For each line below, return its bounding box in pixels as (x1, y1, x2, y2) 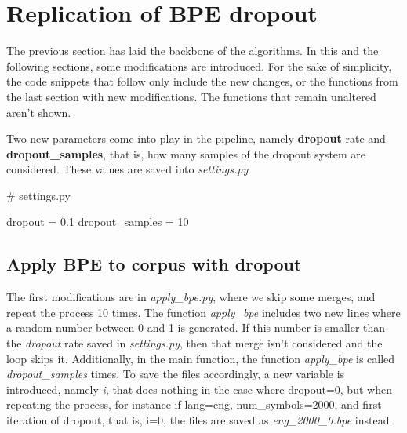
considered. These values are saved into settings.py (6, 161, 249, 177)
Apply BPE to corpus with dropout (6, 252, 302, 276)
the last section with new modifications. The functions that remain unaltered (6, 88, 376, 104)
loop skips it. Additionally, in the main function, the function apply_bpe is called (6, 350, 395, 366)
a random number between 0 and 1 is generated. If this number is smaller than (6, 319, 386, 336)
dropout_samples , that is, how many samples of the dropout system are (6, 145, 366, 162)
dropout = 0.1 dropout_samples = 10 (6, 213, 189, 230)
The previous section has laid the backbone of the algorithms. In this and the (6, 42, 379, 59)
